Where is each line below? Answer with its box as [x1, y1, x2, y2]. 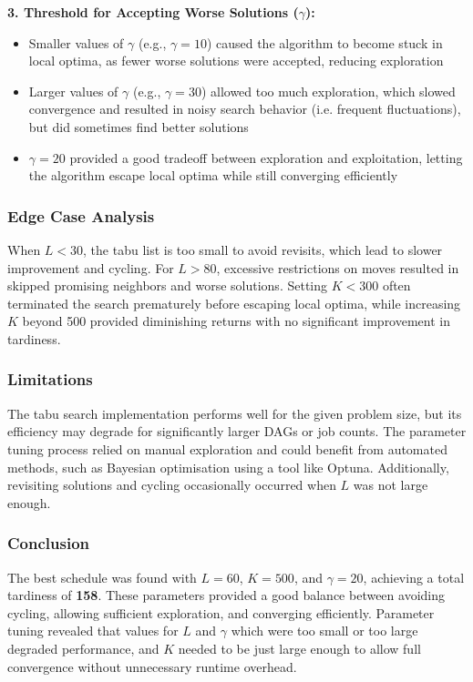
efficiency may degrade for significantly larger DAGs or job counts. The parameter [7, 422, 467, 441]
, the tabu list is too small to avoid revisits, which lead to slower [83, 239, 443, 259]
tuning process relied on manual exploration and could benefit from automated [7, 439, 447, 458]
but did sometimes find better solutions [28, 117, 249, 136]
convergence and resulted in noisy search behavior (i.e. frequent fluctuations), [28, 99, 461, 118]
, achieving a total [363, 567, 465, 586]
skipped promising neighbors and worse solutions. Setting [7, 276, 328, 295]
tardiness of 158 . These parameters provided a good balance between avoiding [7, 585, 445, 605]
